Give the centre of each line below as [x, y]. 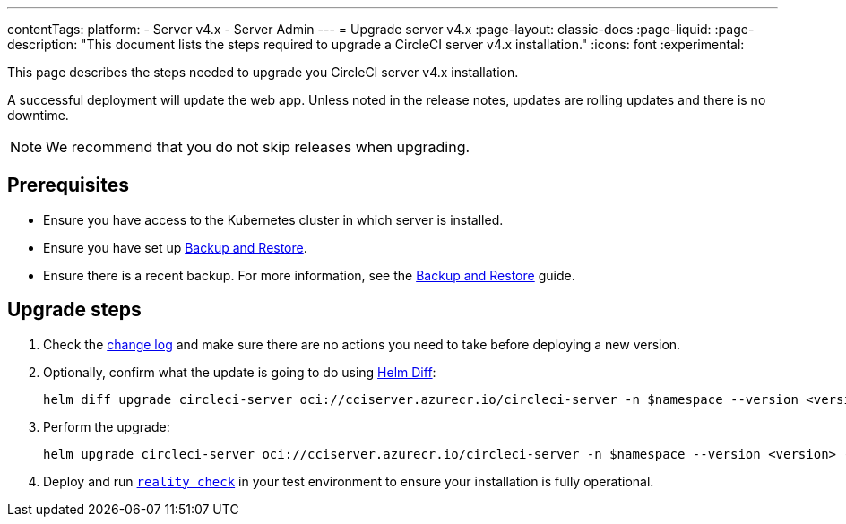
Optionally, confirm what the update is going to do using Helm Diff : [240, 372]
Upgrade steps [74, 310]
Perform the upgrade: [107, 426]
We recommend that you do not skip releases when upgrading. [258, 147]
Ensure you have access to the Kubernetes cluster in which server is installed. [273, 219]
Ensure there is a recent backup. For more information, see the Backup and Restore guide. [309, 275]
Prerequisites [68, 185]
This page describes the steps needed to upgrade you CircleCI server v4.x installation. [263, 72]
